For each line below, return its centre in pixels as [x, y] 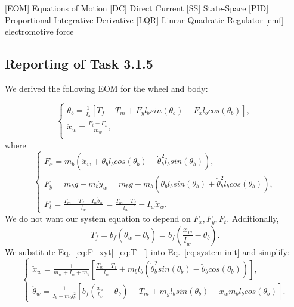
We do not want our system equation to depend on [98, 218]
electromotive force [39, 31]
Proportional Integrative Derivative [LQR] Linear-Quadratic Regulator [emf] [144, 19]
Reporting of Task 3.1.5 [79, 63]
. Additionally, [253, 218]
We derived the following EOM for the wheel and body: [106, 88]
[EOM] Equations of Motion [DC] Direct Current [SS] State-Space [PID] [137, 8]
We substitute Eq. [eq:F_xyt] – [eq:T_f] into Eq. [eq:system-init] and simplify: [147, 251]
